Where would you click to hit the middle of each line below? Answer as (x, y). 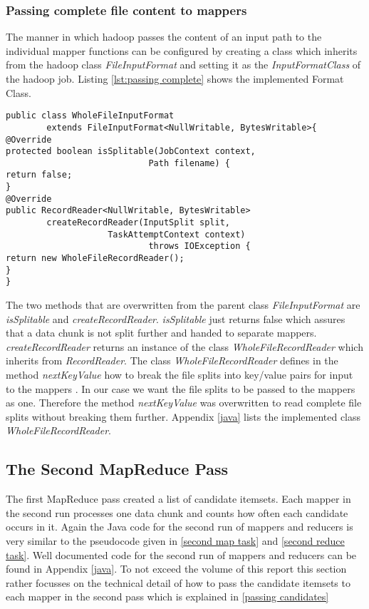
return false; (39, 175)
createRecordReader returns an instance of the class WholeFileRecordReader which (184, 346)
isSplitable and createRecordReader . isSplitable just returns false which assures (176, 318)
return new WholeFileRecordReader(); (95, 259)
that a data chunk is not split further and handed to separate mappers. (161, 333)
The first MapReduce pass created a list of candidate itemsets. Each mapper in (178, 499)
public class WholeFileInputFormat (90, 116)
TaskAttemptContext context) (177, 234)
